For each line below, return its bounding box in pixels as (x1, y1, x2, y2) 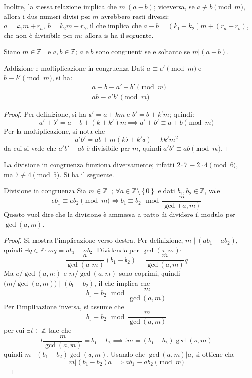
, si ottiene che (191, 348, 235, 359)
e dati (158, 185, 175, 196)
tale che (48, 325, 72, 335)
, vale (204, 185, 220, 196)
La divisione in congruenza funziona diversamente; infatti (4, 160, 175, 170)
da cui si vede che (4, 143, 56, 153)
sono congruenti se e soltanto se (96, 46, 190, 56)
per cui (4, 325, 25, 335)
